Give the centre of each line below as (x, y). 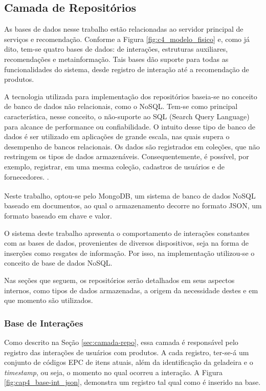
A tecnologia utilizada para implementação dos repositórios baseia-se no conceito (131, 96)
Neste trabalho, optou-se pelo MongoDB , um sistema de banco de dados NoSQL (130, 195)
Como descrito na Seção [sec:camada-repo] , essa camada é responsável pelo (121, 342)
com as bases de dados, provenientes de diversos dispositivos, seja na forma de (127, 243)
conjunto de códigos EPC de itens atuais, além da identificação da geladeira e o (129, 362)
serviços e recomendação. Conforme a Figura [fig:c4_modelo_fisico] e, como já (127, 39)
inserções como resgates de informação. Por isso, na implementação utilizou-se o (129, 253)
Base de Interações (44, 323)
